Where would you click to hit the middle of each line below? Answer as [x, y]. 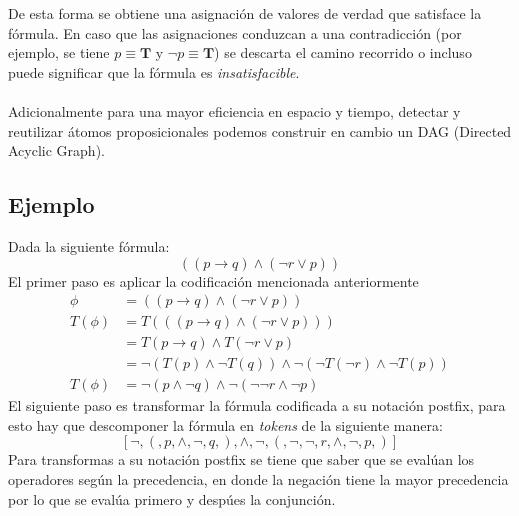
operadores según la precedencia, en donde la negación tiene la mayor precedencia [258, 479]
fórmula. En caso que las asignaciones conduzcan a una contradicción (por [235, 32]
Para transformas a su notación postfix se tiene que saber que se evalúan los [241, 459]
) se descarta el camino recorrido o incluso [343, 52]
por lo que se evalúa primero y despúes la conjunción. [172, 498]
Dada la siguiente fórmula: [89, 245]
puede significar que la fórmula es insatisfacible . [154, 71]
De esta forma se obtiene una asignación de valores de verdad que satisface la [245, 13]
